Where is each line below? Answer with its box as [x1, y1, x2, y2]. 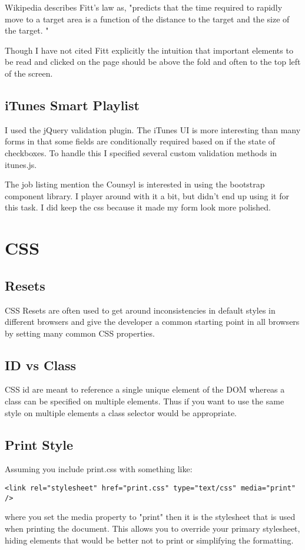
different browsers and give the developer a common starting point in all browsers [5, 315, 300, 328]
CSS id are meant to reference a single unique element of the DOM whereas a [5, 383, 285, 396]
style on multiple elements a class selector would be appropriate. [5, 406, 237, 419]
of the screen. [5, 67, 53, 79]
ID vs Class [5, 355, 77, 374]
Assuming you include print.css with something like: [5, 463, 193, 475]
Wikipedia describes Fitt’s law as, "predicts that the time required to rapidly [5, 1, 283, 13]
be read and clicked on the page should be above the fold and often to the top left [5, 55, 301, 68]
